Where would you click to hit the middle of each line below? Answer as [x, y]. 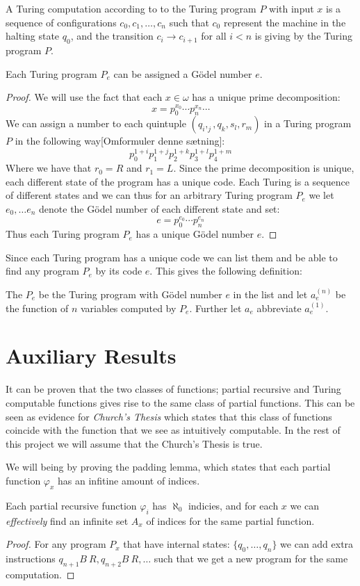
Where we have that [49, 168]
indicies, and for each [233, 505]
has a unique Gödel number [195, 234]
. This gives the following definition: [226, 271]
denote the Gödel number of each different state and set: [159, 209]
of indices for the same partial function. [230, 520]
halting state [33, 36]
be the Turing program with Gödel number [130, 294]
